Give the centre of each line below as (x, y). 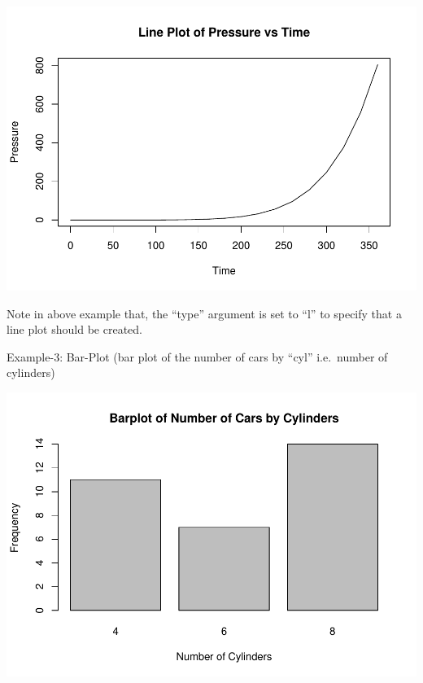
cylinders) (31, 372)
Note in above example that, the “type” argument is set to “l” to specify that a (204, 313)
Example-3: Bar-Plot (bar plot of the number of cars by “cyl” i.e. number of (197, 356)
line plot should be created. (74, 329)
